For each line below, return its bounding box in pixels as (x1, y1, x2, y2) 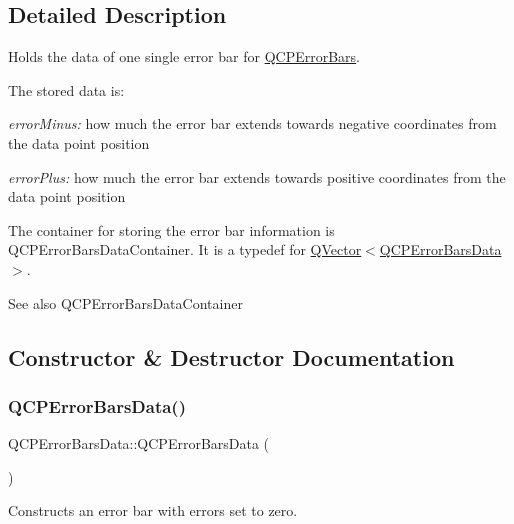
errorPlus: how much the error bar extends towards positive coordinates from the (8, 166, 506, 187)
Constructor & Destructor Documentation (8, 341, 455, 372)
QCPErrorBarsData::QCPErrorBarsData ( (8, 433, 270, 454)
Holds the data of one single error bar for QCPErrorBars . (8, 46, 360, 67)
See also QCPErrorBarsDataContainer (8, 292, 243, 313)
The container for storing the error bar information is (8, 219, 335, 240)
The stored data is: (8, 79, 125, 100)
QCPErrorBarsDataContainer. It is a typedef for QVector (8, 239, 362, 260)
